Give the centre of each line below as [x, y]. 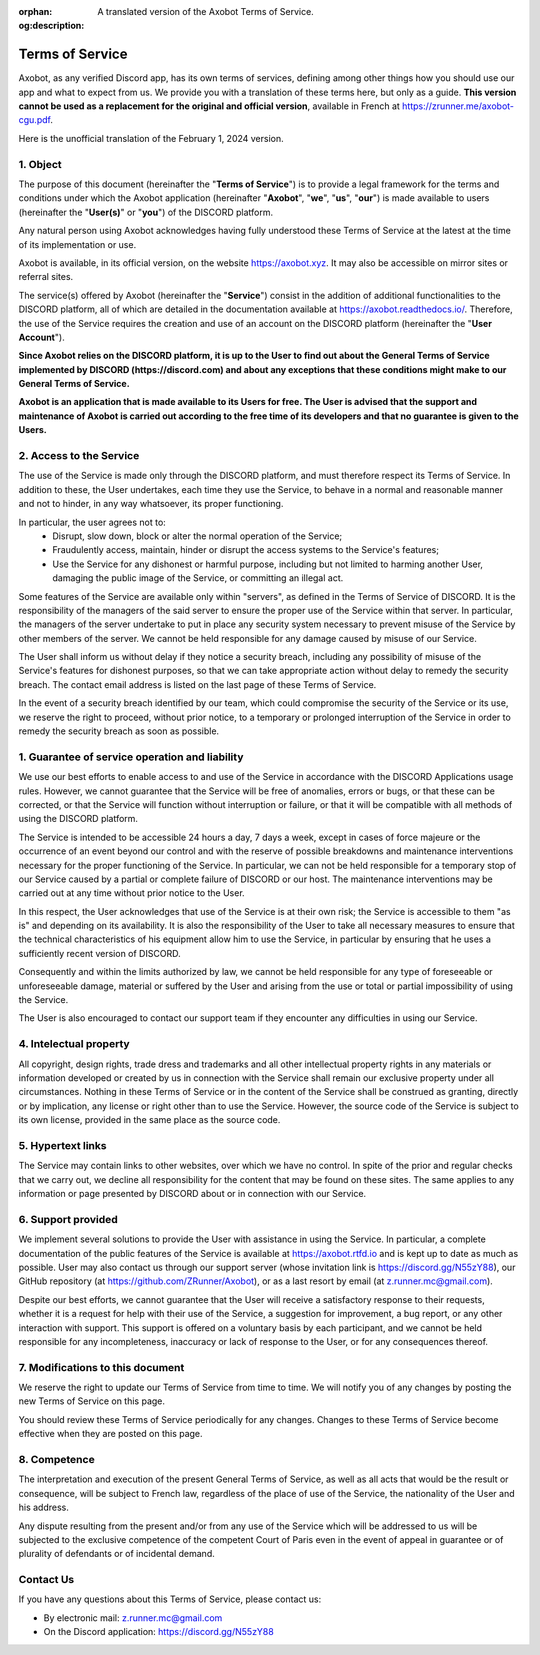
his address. [44, 1507]
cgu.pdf [34, 120]
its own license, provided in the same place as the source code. [149, 1120]
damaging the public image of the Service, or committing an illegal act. [198, 578]
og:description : [51, 26]
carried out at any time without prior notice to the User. [131, 893]
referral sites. [46, 277]
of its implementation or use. [77, 244]
